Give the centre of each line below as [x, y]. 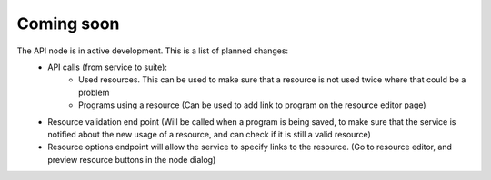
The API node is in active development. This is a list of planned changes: [153, 51]
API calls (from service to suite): [108, 67]
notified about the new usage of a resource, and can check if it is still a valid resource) [210, 134]
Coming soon [68, 24]
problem [94, 92]
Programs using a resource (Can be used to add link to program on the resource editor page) [252, 105]
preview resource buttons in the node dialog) [132, 159]
